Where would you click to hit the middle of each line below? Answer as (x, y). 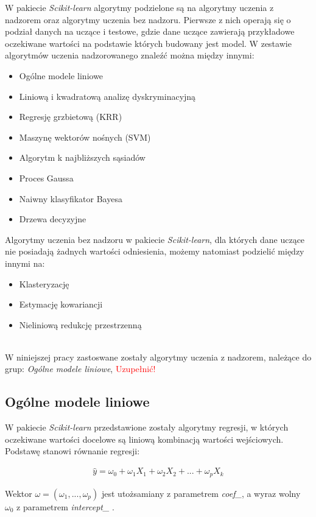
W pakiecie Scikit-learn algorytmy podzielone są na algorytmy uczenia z (139, 7)
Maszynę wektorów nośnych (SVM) (85, 137)
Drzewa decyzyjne (53, 219)
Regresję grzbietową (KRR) (71, 117)
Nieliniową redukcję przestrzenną (80, 324)
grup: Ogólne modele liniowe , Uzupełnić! (80, 369)
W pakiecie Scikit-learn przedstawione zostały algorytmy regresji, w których (147, 427)
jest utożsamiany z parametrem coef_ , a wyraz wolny (201, 493)
